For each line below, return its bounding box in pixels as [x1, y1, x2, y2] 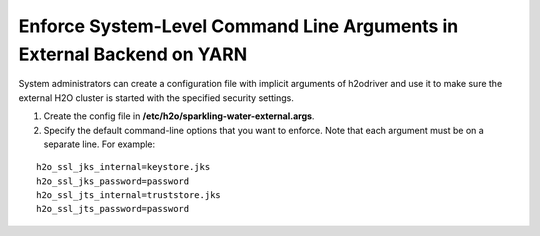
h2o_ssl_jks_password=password [36, 175, 190, 187]
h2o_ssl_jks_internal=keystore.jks [36, 161, 211, 173]
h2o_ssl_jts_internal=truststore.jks [36, 190, 222, 201]
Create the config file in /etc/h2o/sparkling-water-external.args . [43, 110, 315, 122]
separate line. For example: [43, 138, 156, 150]
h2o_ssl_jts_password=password [36, 203, 190, 215]
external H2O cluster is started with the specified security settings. [18, 91, 295, 104]
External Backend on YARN [18, 43, 248, 65]
